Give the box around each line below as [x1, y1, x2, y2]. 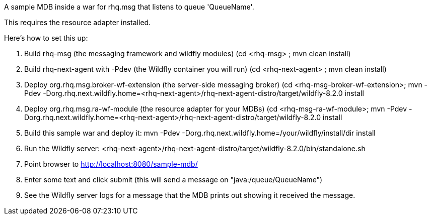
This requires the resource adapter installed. [4, 18, 151, 27]
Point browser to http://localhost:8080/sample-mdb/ [24, 160, 198, 168]
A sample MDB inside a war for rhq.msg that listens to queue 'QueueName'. [4, 3, 254, 11]
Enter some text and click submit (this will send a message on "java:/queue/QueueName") [24, 175, 323, 184]
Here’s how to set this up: [4, 34, 88, 42]
